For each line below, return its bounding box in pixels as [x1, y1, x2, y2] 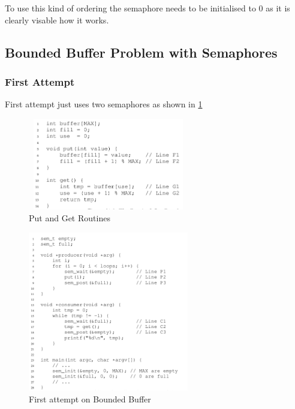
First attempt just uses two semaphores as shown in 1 [5, 98, 203, 110]
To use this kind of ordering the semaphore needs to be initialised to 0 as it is [5, 2, 290, 14]
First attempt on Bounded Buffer [29, 393, 151, 405]
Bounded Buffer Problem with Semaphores [5, 43, 278, 61]
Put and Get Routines [29, 211, 110, 224]
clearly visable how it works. [5, 13, 109, 26]
